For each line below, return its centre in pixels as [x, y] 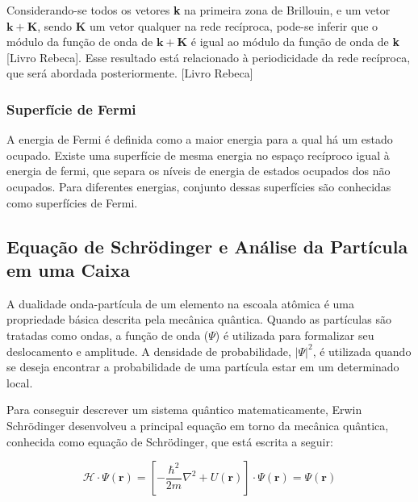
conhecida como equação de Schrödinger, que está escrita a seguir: [170, 441]
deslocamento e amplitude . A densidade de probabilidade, [149, 351]
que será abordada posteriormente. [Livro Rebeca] [130, 73]
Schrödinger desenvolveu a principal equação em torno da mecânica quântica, [198, 425]
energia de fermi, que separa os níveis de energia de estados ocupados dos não [199, 171]
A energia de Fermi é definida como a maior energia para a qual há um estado [200, 139]
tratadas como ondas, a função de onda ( [108, 335]
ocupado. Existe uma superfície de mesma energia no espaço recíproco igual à [198, 155]
